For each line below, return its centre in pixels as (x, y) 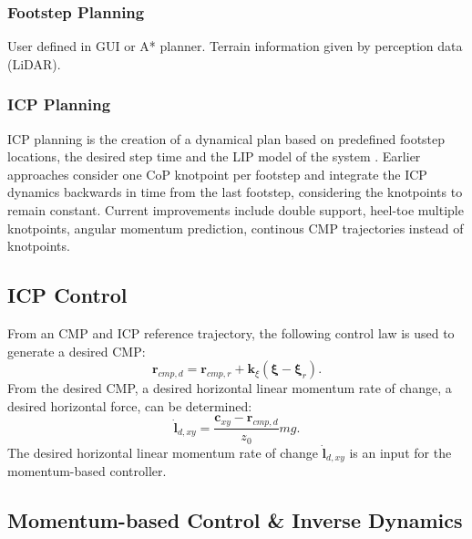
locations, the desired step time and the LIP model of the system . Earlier (214, 156)
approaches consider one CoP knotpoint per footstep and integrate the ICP (217, 174)
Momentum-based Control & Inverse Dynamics (235, 520)
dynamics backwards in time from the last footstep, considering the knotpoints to (235, 192)
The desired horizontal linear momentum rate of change (163, 452)
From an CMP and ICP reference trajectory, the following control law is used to (231, 332)
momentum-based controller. (87, 471)
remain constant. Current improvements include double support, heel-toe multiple (236, 210)
